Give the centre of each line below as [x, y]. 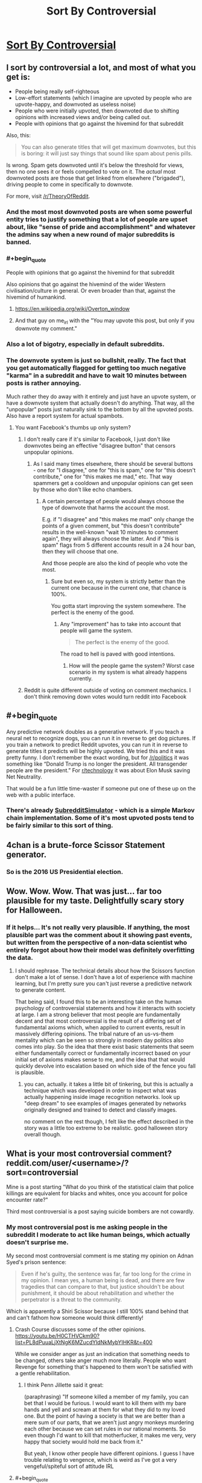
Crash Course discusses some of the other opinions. [80, 1329]
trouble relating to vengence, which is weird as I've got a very [100, 1459]
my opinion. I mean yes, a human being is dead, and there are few [103, 1280]
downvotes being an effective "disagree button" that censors [100, 445]
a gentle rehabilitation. [43, 1373]
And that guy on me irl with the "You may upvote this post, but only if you [105, 321]
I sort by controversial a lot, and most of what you [101, 67]
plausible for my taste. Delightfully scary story [95, 901]
